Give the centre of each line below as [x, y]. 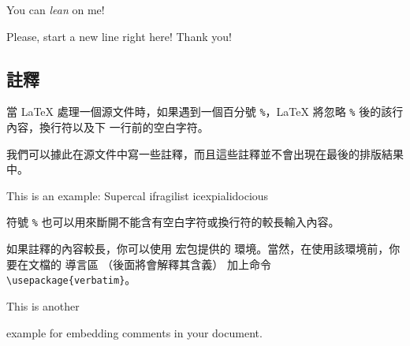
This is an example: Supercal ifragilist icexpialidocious [138, 195]
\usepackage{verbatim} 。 [71, 279]
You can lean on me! [56, 9]
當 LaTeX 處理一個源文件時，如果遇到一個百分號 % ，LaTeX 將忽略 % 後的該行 [205, 112]
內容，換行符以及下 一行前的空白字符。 [108, 127]
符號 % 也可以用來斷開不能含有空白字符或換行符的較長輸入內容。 [173, 222]
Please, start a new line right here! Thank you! [119, 36]
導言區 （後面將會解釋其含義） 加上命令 [168, 264]
